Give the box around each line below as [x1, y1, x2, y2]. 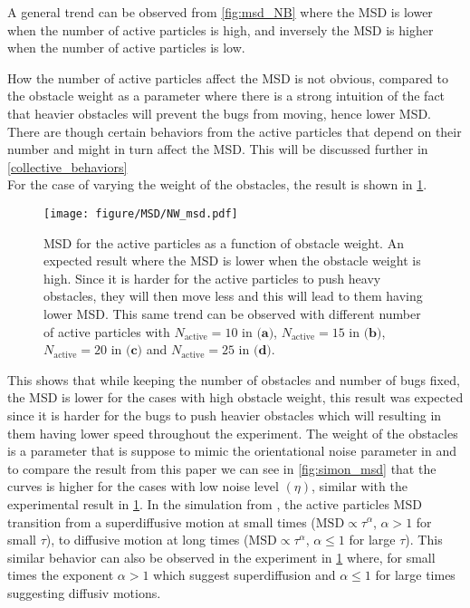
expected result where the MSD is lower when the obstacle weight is [43, 251, 421, 270]
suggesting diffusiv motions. [7, 583, 161, 602]
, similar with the [312, 477, 408, 496]
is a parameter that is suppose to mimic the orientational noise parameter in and [7, 441, 457, 460]
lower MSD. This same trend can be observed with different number [43, 304, 421, 323]
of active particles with [43, 322, 170, 341]
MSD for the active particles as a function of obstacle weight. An [43, 233, 404, 252]
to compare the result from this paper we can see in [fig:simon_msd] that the [7, 458, 436, 478]
